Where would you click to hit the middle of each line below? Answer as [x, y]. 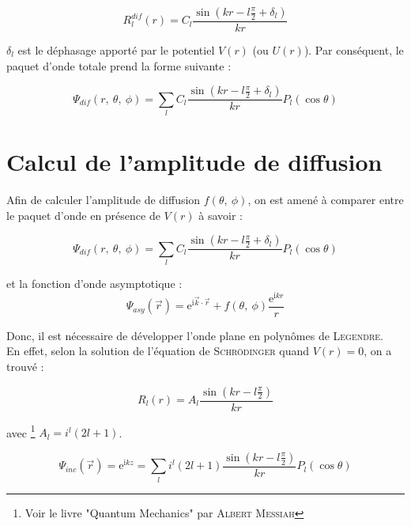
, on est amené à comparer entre [326, 200]
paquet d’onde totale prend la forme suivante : [119, 65]
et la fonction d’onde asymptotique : [94, 284]
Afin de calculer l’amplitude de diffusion [104, 200]
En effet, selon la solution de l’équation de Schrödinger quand [158, 351]
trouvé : [25, 366]
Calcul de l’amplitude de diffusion [194, 162]
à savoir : [221, 215]
